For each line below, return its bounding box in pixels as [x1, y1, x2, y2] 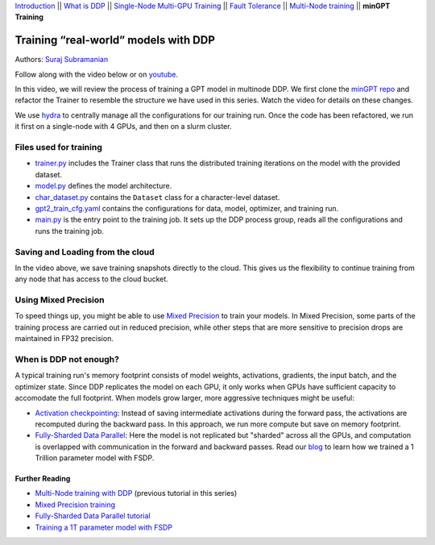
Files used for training [14, 142, 102, 153]
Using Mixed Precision [14, 294, 105, 306]
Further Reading [14, 474, 71, 484]
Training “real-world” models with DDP [14, 33, 215, 48]
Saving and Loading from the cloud [14, 246, 155, 257]
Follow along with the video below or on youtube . [14, 69, 179, 79]
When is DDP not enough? [14, 353, 120, 364]
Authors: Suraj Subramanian [14, 55, 109, 64]
